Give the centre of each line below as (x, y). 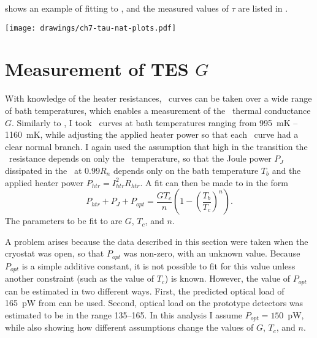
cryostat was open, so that (55, 253)
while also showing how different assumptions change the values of (129, 327)
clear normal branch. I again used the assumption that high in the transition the (156, 146)
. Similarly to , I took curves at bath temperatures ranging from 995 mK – (155, 122)
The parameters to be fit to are (64, 221)
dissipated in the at (44, 170)
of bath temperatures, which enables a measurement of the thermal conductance (158, 110)
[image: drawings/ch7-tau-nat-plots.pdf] (91, 28)
